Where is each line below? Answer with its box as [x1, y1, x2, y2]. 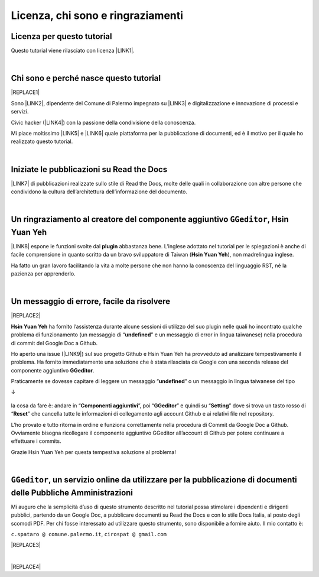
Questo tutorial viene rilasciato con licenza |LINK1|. [11, 47, 135, 54]
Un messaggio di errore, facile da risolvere [11, 296, 171, 307]
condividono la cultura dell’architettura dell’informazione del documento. [11, 188, 187, 195]
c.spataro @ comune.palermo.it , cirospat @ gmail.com [11, 530, 167, 537]
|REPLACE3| [11, 542, 41, 549]
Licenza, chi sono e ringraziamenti [11, 9, 183, 22]
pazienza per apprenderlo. [11, 270, 76, 277]
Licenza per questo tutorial [11, 31, 112, 41]
